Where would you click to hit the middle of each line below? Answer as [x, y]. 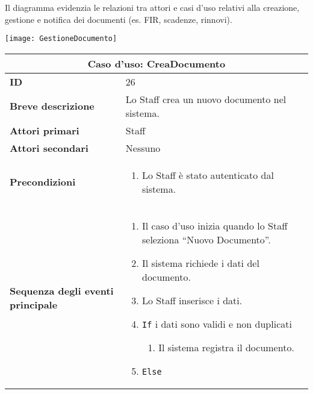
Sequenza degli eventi [62, 290]
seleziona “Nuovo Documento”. [206, 239]
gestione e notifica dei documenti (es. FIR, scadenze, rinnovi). [119, 19]
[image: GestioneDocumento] [61, 39]
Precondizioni [43, 182]
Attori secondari [49, 148]
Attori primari [45, 130]
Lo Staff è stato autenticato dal [208, 175]
